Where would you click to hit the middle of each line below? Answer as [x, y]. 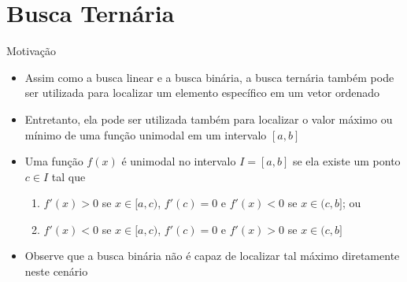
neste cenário [56, 271]
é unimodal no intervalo [179, 161]
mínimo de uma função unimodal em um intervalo [146, 134]
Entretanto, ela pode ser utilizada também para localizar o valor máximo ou [209, 119]
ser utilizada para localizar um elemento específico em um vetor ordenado [202, 93]
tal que [68, 176]
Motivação [31, 51]
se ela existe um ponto [346, 161]
